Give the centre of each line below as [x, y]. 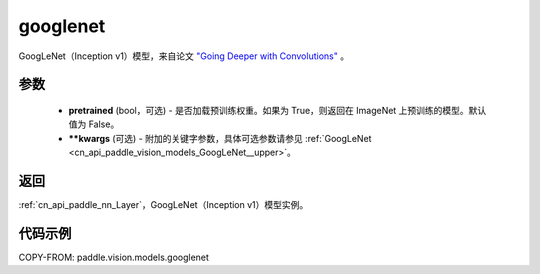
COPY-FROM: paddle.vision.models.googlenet [114, 257]
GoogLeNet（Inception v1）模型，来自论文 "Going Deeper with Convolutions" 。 [184, 56]
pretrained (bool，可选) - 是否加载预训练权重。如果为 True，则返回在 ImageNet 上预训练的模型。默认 [277, 110]
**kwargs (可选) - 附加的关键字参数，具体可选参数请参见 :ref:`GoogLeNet [220, 138]
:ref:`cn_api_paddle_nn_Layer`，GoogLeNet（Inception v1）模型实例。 [163, 205]
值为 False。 [94, 124]
